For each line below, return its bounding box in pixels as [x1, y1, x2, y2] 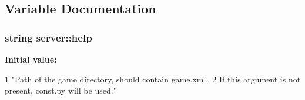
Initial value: [5, 53, 57, 65]
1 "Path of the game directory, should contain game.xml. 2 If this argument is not [5, 73, 301, 85]
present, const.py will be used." [5, 84, 116, 96]
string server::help [5, 30, 92, 44]
